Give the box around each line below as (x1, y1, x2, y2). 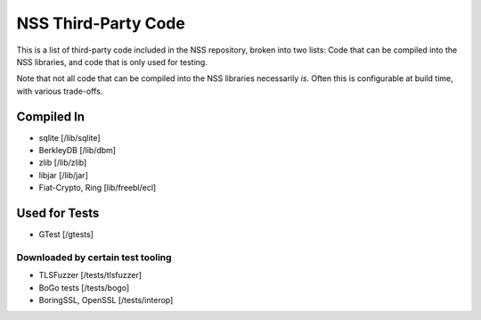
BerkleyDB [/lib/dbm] (38, 145, 116, 156)
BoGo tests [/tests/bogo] (38, 282, 130, 293)
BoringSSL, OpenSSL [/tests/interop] (38, 295, 174, 306)
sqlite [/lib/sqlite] (38, 132, 102, 143)
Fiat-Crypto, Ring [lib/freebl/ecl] (38, 183, 157, 193)
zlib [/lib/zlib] (38, 157, 87, 168)
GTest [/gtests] (38, 229, 94, 240)
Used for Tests (16, 206, 100, 220)
